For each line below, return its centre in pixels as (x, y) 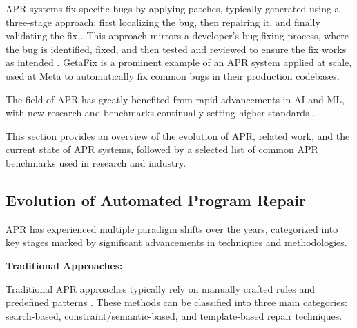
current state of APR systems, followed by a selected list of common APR (162, 149)
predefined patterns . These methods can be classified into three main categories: (176, 302)
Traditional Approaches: (64, 265)
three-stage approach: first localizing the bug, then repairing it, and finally (163, 22)
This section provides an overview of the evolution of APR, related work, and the (178, 135)
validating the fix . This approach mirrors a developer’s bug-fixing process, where (177, 35)
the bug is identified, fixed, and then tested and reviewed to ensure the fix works (176, 49)
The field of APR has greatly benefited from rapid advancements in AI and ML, (175, 99)
